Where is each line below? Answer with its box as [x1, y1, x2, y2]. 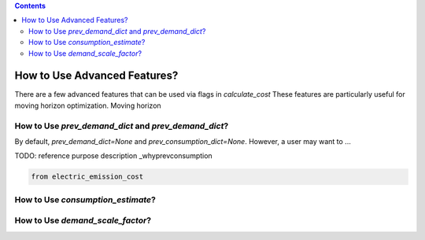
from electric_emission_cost [31, 172, 144, 181]
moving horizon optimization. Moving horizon [14, 101, 161, 110]
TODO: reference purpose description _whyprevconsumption [14, 151, 213, 161]
